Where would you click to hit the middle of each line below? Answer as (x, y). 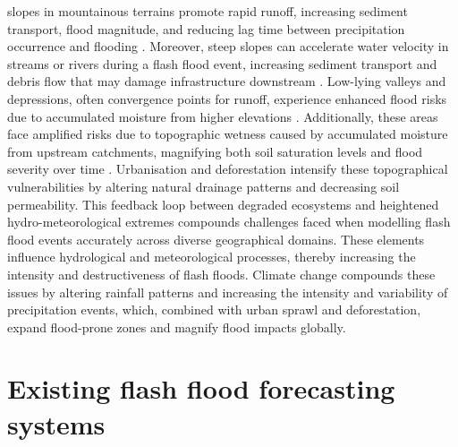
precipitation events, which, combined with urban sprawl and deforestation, (214, 309)
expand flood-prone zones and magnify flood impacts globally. (177, 327)
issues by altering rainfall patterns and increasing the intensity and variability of (228, 292)
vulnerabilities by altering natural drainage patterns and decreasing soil (204, 186)
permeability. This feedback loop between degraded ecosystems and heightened (223, 204)
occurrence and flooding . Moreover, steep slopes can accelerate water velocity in (228, 46)
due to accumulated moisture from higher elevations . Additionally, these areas (223, 116)
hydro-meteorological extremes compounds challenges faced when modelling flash (229, 222)
